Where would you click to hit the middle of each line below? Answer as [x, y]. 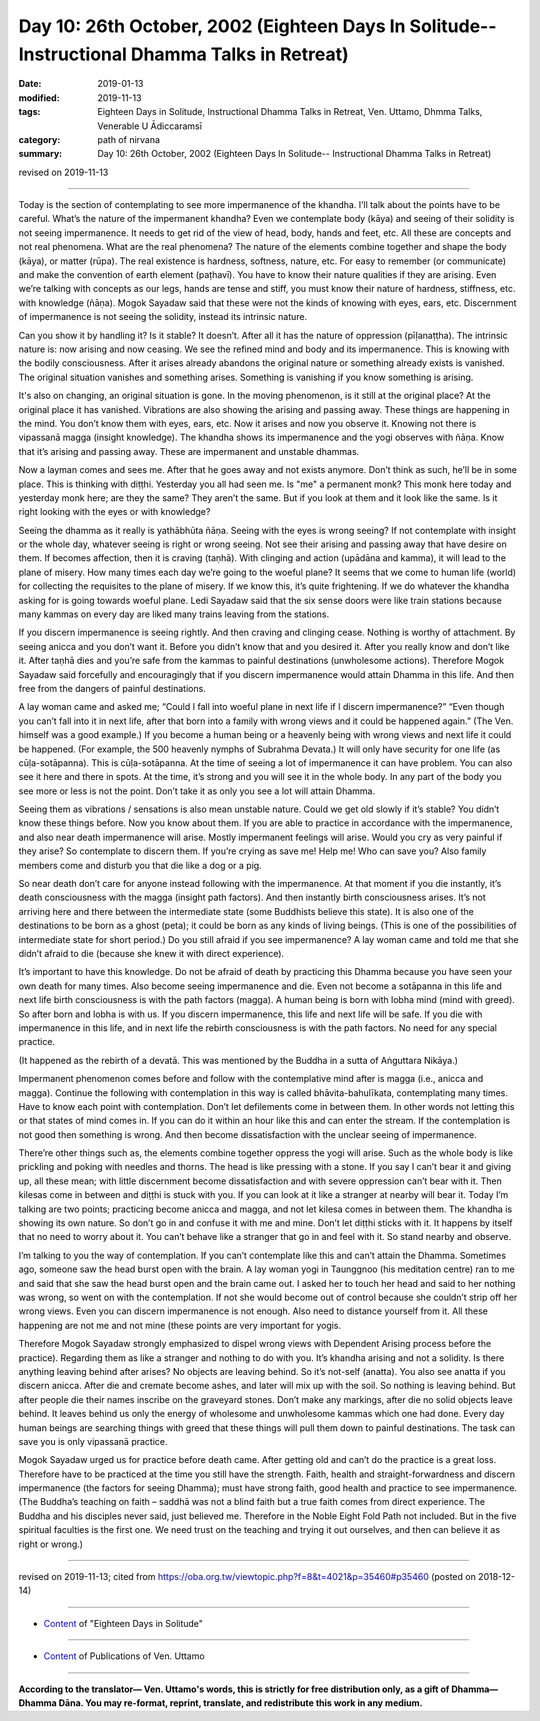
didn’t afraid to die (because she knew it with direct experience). [151, 953]
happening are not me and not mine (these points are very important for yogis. [180, 1325]
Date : [30, 84]
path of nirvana [128, 139]
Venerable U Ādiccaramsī [149, 126]
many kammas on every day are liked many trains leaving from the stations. [174, 614]
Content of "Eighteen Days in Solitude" [123, 1623]
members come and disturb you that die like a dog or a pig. [140, 865]
